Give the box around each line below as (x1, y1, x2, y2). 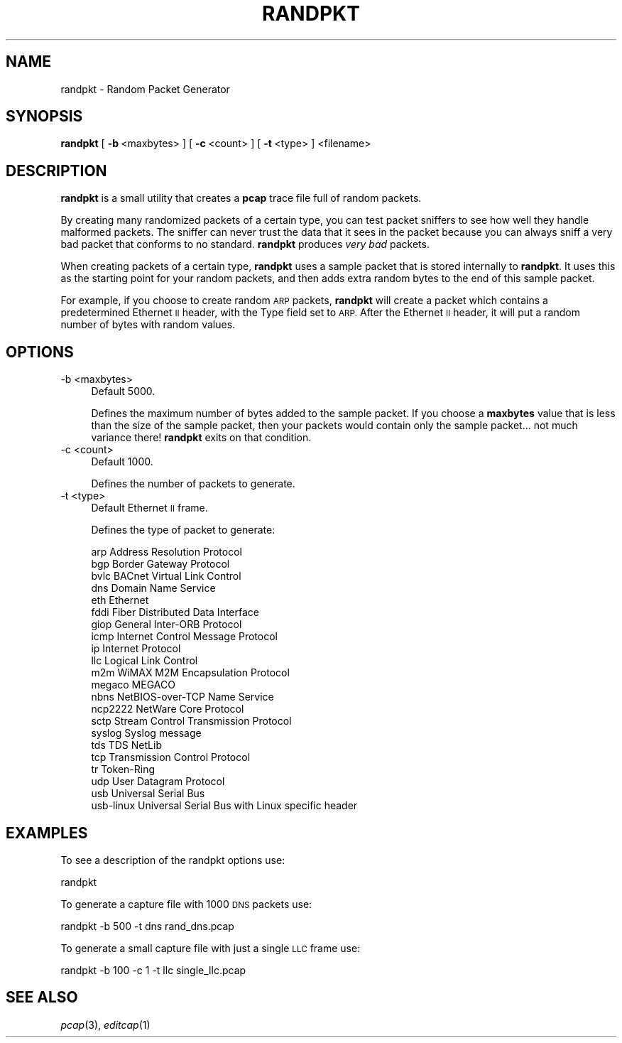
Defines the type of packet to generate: (91, 524, 275, 536)
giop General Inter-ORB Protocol (91, 618, 242, 631)
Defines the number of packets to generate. (91, 477, 295, 490)
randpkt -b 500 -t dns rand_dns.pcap (60, 919, 234, 932)
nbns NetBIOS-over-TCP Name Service (91, 691, 274, 703)
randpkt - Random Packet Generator (60, 82, 230, 95)
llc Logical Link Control (91, 654, 198, 667)
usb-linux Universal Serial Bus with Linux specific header (91, 799, 358, 812)
